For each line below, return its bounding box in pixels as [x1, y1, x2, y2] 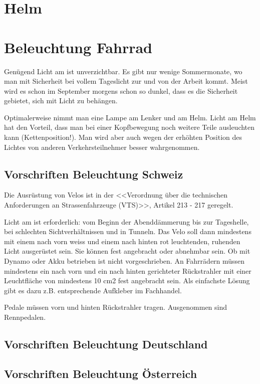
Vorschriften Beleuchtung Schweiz [4, 166, 183, 181]
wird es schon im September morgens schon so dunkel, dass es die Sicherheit [4, 85, 238, 96]
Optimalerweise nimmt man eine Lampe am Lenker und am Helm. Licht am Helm [4, 112, 256, 122]
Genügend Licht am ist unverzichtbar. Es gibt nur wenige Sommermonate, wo [4, 66, 242, 76]
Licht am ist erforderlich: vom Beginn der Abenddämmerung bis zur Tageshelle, [4, 216, 249, 227]
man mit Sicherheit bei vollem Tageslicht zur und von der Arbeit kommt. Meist [4, 76, 248, 86]
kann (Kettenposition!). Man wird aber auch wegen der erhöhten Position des [4, 132, 242, 142]
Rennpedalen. [4, 311, 46, 322]
